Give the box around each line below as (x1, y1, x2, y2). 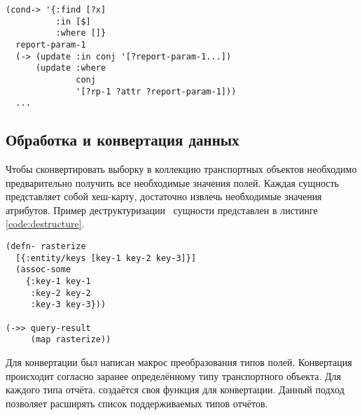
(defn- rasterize (6, 241, 86, 252)
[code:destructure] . (6, 216, 85, 231)
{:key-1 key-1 (25, 276, 91, 287)
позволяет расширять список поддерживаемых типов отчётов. (6, 395, 268, 410)
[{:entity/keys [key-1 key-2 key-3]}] (15, 253, 197, 263)
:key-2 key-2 (30, 288, 91, 298)
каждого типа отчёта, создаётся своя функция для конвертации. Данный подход (6, 382, 344, 397)
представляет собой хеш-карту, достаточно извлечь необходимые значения (6, 189, 322, 204)
